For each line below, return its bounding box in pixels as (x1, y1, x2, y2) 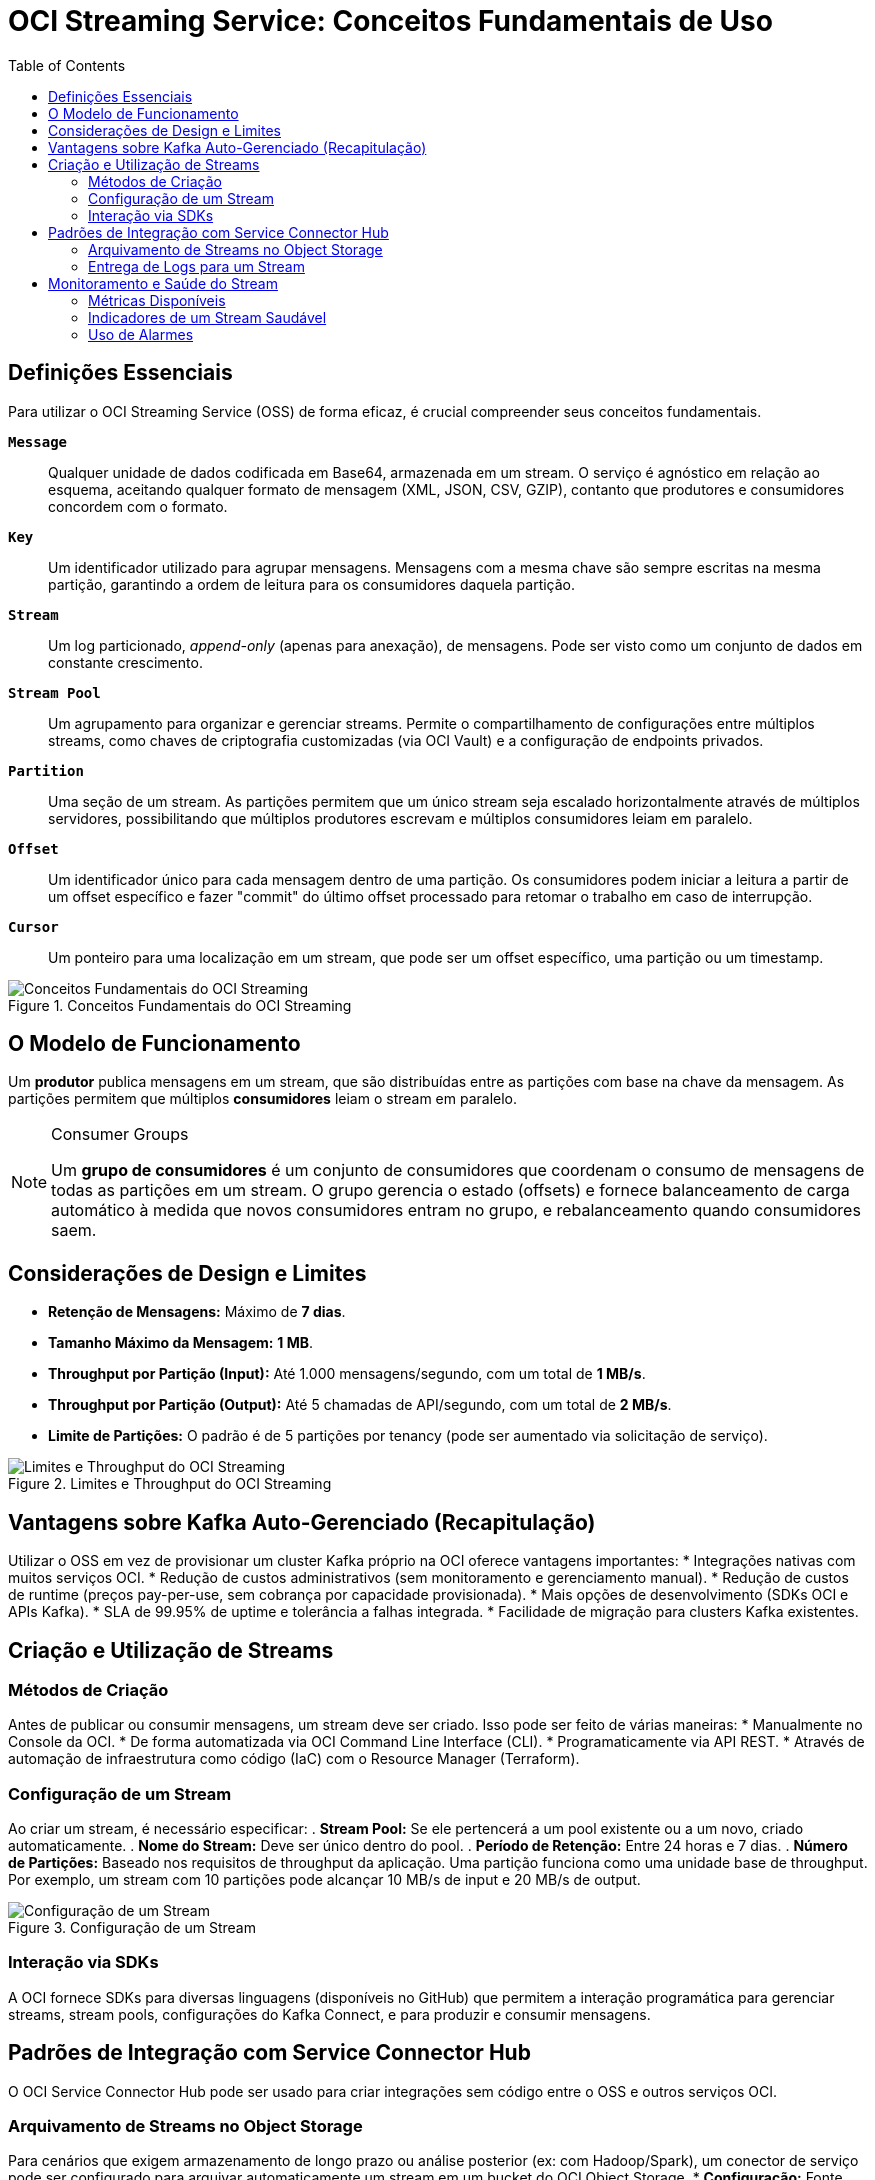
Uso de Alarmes (88, 325, 194, 343)
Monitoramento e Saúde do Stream (48, 274, 278, 292)
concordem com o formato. (48, 497, 228, 515)
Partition (8, 762, 84, 779)
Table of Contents (8, 56, 126, 74)
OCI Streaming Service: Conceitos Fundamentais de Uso (8, 4, 773, 38)
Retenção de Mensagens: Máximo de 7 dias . (48, 1303, 346, 1321)
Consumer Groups (51, 1124, 189, 1145)
